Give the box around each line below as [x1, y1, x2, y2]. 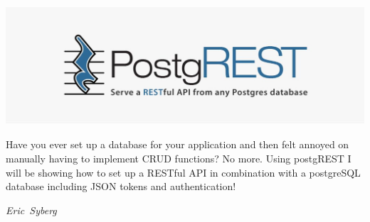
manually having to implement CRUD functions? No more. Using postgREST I [6, 151, 351, 166]
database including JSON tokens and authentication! [6, 179, 236, 194]
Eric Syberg [6, 202, 57, 217]
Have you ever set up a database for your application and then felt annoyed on [6, 137, 349, 152]
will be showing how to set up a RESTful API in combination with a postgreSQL [6, 165, 361, 179]
